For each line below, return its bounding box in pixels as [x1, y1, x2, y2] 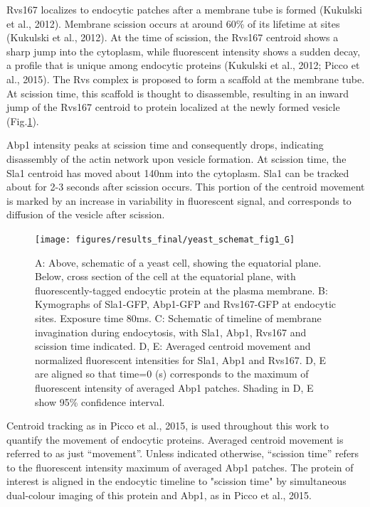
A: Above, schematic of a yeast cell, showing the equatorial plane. [35, 255, 322, 269]
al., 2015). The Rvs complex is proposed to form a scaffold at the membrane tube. [6, 71, 365, 86]
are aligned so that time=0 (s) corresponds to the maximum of [35, 366, 309, 381]
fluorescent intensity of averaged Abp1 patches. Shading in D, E [35, 380, 314, 395]
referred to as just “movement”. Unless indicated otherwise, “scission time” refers [6, 446, 359, 461]
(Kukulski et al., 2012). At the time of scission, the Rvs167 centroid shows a [6, 30, 339, 45]
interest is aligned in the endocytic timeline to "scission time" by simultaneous [6, 474, 347, 489]
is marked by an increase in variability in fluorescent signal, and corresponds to [6, 193, 351, 208]
